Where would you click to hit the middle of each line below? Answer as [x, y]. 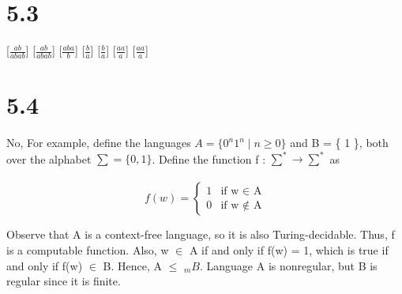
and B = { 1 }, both [339, 143]
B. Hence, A [132, 265]
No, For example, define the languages [99, 143]
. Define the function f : [209, 158]
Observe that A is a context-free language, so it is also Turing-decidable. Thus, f [201, 234]
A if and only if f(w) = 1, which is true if [289, 249]
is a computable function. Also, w [88, 249]
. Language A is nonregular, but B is [288, 265]
